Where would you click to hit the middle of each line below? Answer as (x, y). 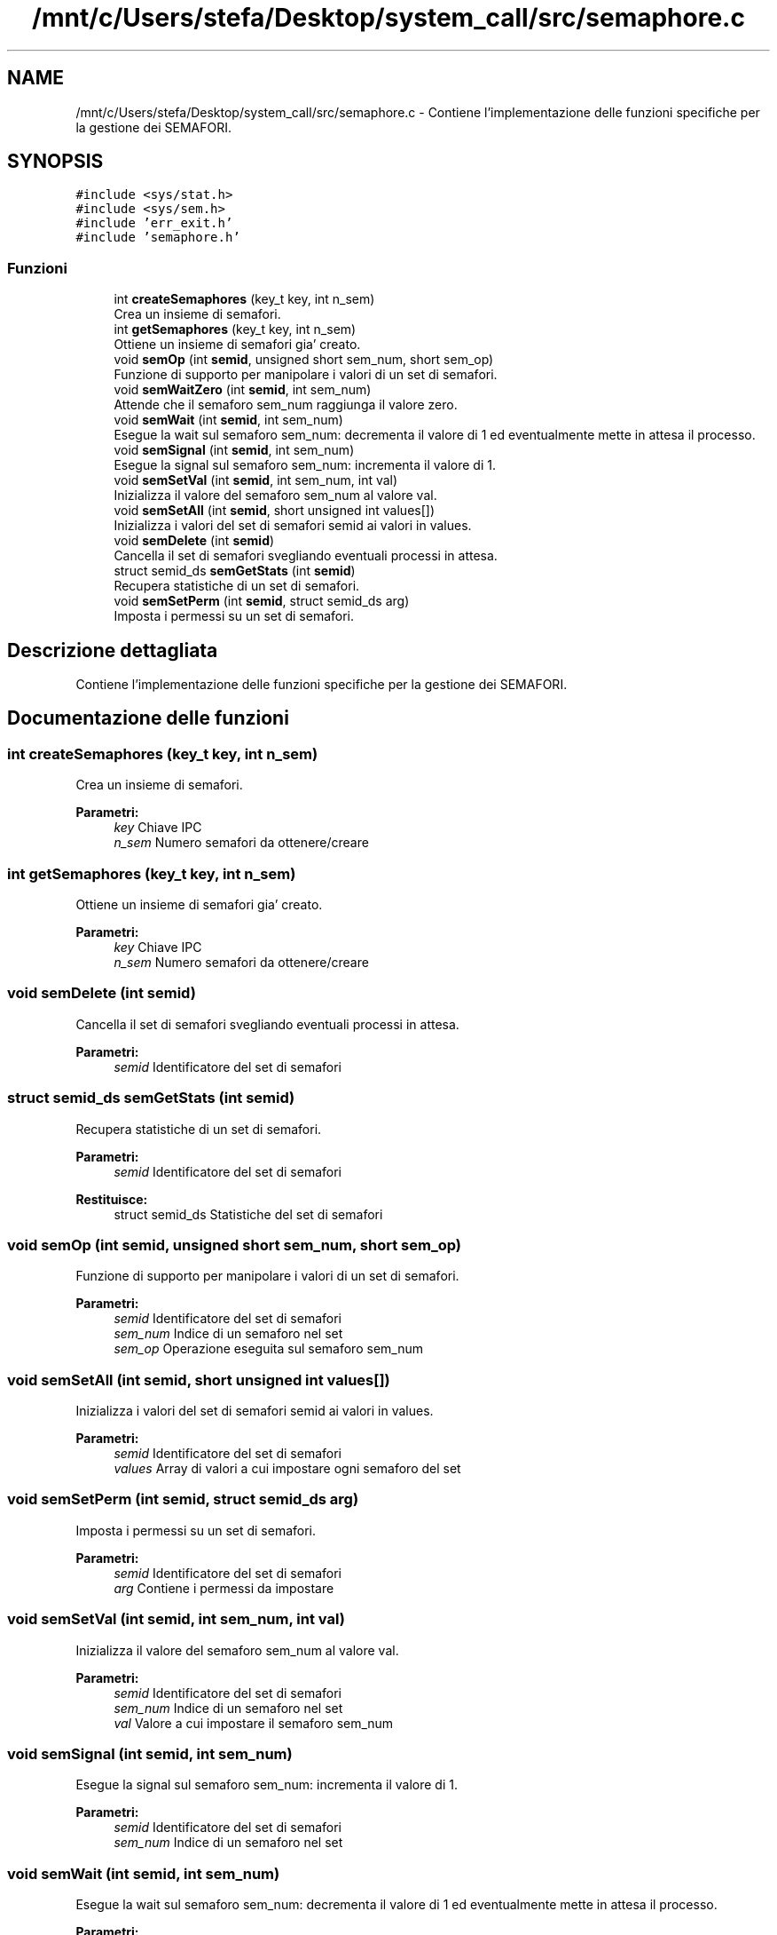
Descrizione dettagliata (113, 650)
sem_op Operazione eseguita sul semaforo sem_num (268, 1349)
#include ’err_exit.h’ (154, 223)
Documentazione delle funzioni (148, 718)
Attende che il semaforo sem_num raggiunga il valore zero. (286, 405)
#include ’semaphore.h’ (158, 238)
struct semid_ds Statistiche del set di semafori (248, 1214)
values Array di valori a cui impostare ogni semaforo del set (287, 1468)
